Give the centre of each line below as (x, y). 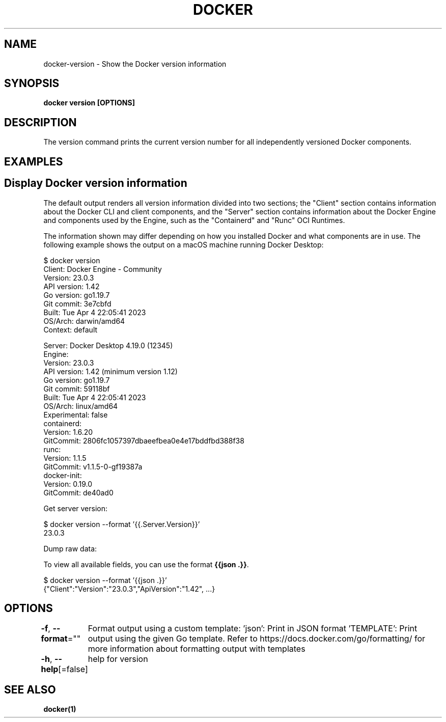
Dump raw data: (70, 548)
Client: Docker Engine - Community (103, 269)
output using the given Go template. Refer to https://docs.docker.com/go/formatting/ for (256, 639)
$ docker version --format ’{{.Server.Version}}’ (122, 524)
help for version (118, 659)
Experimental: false (76, 414)
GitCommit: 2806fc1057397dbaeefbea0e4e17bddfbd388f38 (144, 440)
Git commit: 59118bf (77, 388)
